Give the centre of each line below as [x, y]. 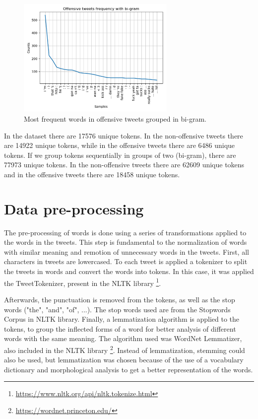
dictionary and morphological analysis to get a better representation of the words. [129, 369]
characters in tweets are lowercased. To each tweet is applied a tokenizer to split [126, 261]
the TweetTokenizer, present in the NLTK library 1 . [83, 282]
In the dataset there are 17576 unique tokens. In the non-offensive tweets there [124, 135]
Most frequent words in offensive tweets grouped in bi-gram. [115, 119]
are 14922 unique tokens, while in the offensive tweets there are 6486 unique [120, 145]
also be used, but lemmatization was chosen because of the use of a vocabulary [124, 360]
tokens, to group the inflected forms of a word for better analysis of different [120, 328]
